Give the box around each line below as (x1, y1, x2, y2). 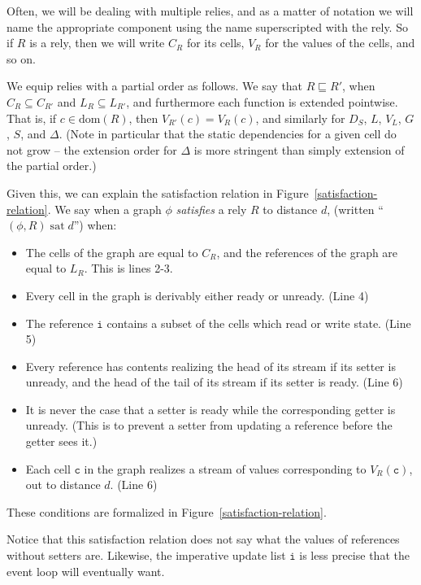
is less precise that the (299, 547, 410, 564)
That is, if (7, 109, 57, 126)
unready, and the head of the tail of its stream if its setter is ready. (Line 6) (25, 373, 403, 391)
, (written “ (327, 200, 384, 217)
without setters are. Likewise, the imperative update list (7, 547, 286, 564)
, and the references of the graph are (216, 243, 398, 260)
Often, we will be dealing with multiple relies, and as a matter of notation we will (7, 2, 414, 19)
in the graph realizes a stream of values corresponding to (84, 460, 367, 477)
